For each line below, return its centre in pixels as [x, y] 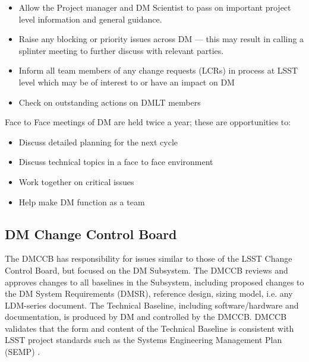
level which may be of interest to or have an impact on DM [127, 82]
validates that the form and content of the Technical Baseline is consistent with [149, 328]
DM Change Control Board [91, 234]
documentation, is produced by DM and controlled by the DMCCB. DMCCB [146, 317]
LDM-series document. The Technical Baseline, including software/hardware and [152, 305]
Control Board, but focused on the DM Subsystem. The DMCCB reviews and [146, 270]
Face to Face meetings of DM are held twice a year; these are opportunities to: [148, 122]
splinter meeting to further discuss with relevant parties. [121, 50]
